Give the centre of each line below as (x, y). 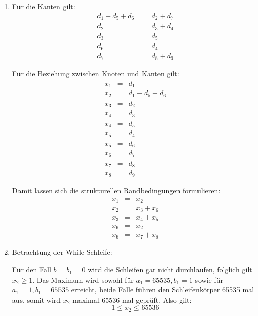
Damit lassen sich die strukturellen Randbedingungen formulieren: (116, 191)
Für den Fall (32, 270)
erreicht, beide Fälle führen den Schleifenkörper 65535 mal (163, 290)
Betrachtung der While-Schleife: (62, 252)
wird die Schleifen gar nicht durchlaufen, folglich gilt (170, 270)
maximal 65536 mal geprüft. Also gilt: (132, 299)
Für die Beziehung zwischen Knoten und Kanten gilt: (96, 74)
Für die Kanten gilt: (44, 6)
